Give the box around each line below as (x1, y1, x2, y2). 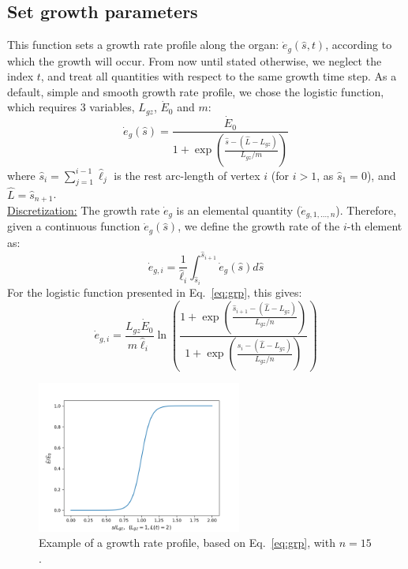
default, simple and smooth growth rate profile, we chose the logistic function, (7, 83, 384, 99)
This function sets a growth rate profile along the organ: (7, 36, 279, 53)
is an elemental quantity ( (176, 201, 301, 218)
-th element (346, 218, 402, 234)
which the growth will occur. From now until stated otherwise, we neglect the (7, 52, 382, 69)
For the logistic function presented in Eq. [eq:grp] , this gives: (7, 283, 302, 300)
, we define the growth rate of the (178, 218, 340, 234)
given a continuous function (7, 218, 140, 234)
